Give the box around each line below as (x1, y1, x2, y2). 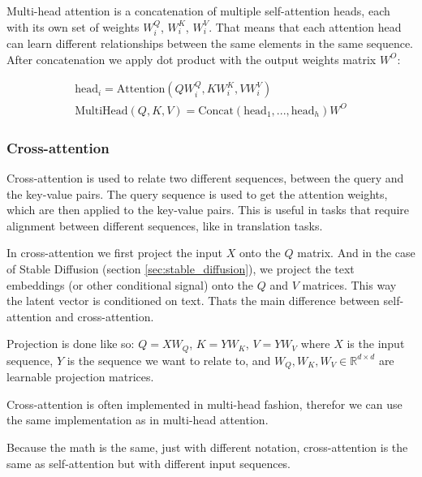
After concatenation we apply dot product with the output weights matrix (6, 50, 377, 67)
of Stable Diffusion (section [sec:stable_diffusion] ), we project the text (6, 260, 355, 277)
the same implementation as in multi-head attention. (6, 411, 269, 428)
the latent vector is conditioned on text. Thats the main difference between (6, 292, 380, 309)
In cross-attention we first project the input (6, 244, 222, 261)
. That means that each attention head (209, 18, 402, 35)
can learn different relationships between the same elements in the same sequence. (6, 35, 413, 52)
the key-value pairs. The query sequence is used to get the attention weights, (6, 185, 388, 202)
